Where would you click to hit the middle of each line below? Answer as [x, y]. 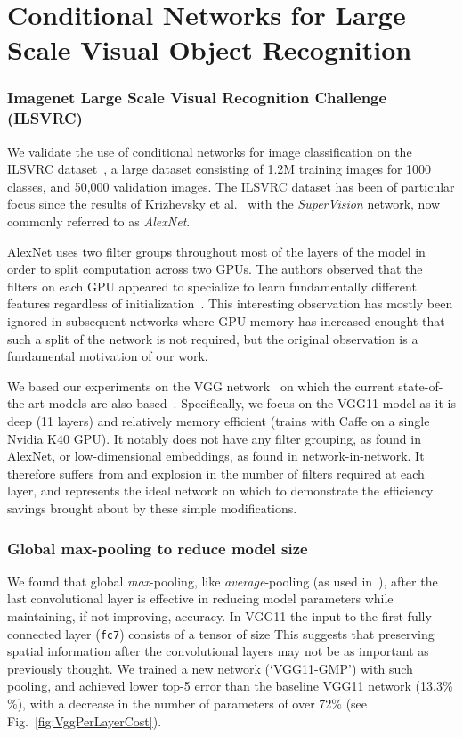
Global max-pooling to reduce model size [158, 548]
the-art [26, 403]
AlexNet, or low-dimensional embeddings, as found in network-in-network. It [216, 456]
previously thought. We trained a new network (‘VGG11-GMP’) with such [210, 668]
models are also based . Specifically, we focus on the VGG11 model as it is [252, 403]
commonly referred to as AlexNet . [99, 221]
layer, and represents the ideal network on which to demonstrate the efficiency [220, 491]
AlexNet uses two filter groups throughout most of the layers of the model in [216, 251]
